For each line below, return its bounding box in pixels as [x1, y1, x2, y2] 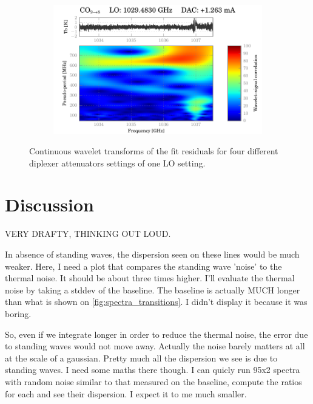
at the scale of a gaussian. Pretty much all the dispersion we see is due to [5, 351, 278, 364]
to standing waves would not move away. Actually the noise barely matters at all [5, 340, 305, 352]
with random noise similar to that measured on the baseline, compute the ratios [5, 375, 302, 388]
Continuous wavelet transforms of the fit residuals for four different [29, 145, 278, 157]
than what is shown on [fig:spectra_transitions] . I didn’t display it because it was [5, 295, 308, 308]
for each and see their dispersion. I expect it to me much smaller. [5, 387, 247, 400]
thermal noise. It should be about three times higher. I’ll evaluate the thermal [5, 272, 295, 284]
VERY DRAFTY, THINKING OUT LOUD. [5, 227, 171, 240]
